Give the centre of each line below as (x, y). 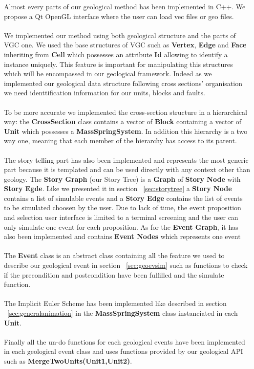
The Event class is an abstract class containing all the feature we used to (114, 255)
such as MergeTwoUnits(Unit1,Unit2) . (68, 360)
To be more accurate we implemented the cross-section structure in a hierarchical (126, 112)
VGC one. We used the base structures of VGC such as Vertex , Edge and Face (125, 45)
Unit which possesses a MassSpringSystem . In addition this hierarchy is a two (126, 131)
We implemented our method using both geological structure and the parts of (120, 35)
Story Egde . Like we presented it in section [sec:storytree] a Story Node (118, 188)
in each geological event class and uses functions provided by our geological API (124, 351)
